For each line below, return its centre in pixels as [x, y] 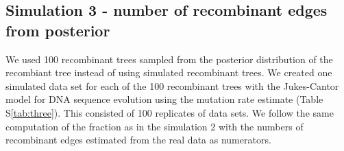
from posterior [58, 30]
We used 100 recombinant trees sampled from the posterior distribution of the [169, 59]
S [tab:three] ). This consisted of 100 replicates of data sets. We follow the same [170, 112]
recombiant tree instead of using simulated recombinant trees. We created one [169, 72]
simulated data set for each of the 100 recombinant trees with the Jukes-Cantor [172, 85]
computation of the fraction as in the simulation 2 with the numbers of [155, 126]
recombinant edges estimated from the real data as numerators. [138, 140]
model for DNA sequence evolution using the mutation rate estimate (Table [164, 99]
